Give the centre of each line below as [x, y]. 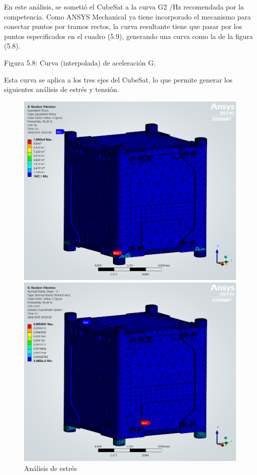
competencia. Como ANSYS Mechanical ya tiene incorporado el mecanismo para [127, 16]
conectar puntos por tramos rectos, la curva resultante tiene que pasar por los [123, 26]
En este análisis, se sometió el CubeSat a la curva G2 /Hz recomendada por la [124, 6]
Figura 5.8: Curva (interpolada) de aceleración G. [80, 62]
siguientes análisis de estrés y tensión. [61, 89]
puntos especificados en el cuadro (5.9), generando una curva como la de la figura [128, 36]
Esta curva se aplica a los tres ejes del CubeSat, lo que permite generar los [118, 79]
